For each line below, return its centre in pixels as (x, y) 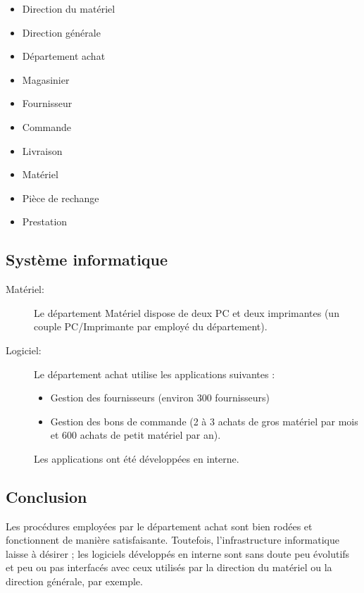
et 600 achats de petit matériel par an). (136, 435)
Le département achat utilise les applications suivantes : (155, 374)
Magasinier (46, 79)
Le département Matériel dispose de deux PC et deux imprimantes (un (187, 312)
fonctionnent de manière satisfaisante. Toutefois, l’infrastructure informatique (172, 540)
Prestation (45, 221)
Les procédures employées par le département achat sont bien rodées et (159, 526)
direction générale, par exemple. (74, 581)
